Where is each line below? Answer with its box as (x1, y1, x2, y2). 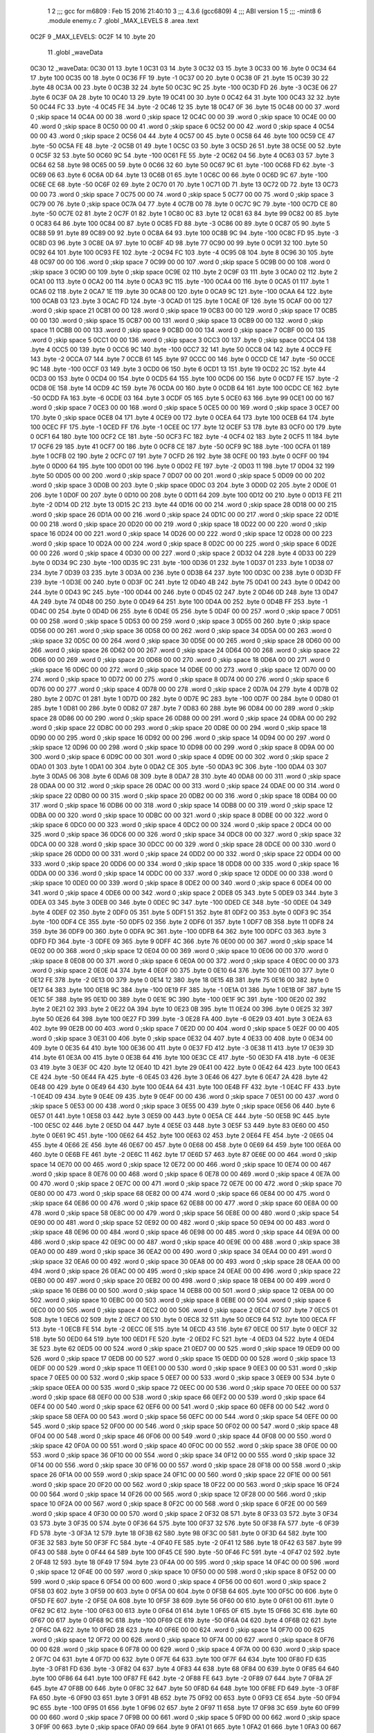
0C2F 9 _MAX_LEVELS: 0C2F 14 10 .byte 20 (30, 32, 156, 41)
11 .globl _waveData (47, 49, 103, 57)
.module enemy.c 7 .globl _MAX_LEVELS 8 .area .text (47, 17, 199, 25)
